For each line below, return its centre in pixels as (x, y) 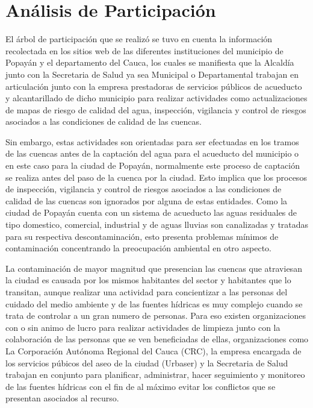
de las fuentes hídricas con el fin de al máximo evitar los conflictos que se (141, 386)
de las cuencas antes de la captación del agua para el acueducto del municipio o (152, 153)
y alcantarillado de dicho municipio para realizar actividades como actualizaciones (156, 98)
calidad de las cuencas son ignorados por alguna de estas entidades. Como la (147, 200)
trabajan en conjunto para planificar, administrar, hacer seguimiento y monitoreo (155, 375)
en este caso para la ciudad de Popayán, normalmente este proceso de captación (153, 165)
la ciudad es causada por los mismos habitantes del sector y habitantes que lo (148, 280)
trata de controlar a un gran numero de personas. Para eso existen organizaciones (156, 315)
